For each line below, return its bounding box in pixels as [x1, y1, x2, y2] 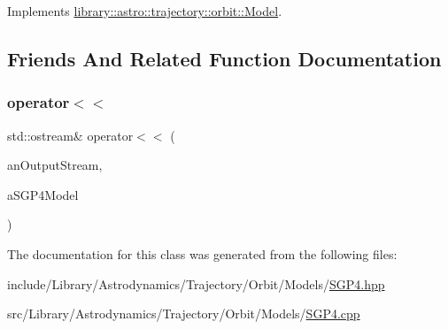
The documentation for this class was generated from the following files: [7, 244, 398, 263]
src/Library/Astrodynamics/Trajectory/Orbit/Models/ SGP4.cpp [7, 304, 360, 323]
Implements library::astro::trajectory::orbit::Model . [7, 2, 282, 19]
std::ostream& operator [7, 126, 134, 144]
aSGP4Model [7, 185, 79, 203]
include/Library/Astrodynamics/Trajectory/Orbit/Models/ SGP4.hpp [7, 274, 385, 293]
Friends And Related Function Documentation [7, 44, 442, 72]
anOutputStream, [7, 156, 103, 174]
